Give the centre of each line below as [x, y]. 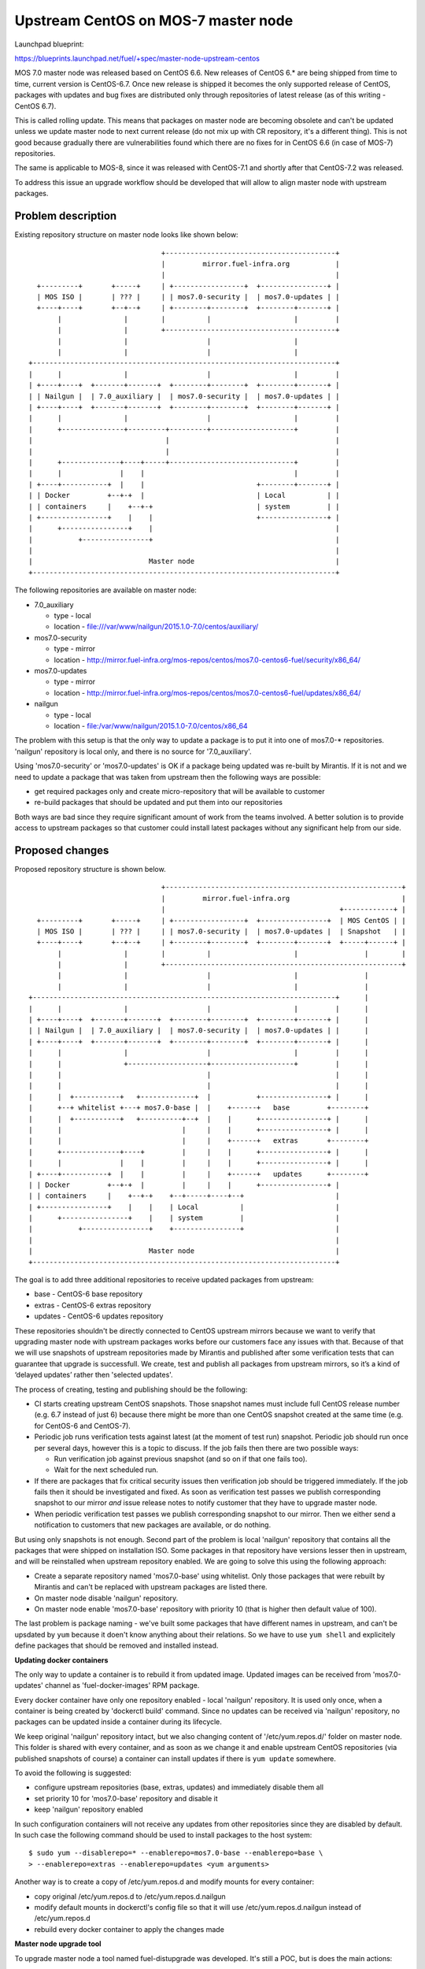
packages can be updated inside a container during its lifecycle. [118, 1722]
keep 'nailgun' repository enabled [89, 1810]
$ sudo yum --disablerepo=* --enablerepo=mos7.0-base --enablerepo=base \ [176, 1853]
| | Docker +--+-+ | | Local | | [184, 495]
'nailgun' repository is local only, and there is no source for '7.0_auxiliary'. [133, 751]
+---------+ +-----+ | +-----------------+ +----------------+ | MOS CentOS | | [222, 920]
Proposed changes [62, 850]
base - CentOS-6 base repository [89, 1294]
